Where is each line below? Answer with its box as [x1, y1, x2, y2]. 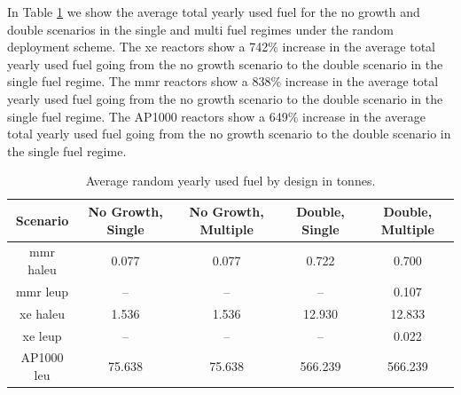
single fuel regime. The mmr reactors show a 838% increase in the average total [7, 72, 439, 91]
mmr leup [15, 281, 69, 300]
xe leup [22, 326, 62, 344]
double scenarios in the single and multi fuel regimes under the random [7, 20, 395, 38]
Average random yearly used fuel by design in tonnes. [85, 171, 376, 190]
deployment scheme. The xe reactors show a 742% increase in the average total [7, 37, 435, 56]
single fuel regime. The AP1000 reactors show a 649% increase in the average [7, 107, 426, 125]
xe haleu [20, 304, 65, 322]
